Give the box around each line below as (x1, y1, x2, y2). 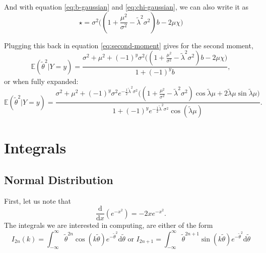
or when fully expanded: (4, 75, 79, 86)
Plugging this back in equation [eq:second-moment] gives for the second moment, (4, 40, 253, 50)
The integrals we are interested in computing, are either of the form (4, 220, 213, 230)
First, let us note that (4, 195, 71, 206)
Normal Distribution (4, 172, 113, 187)
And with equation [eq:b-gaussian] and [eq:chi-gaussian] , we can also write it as (4, 2, 249, 12)
